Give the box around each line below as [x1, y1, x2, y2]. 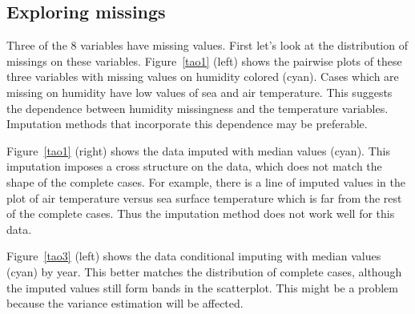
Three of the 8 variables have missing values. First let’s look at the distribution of [6, 37, 408, 54]
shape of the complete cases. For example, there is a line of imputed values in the [6, 173, 405, 190]
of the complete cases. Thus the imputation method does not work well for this [6, 205, 395, 222]
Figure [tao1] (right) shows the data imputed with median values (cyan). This [6, 142, 390, 159]
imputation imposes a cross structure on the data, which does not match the [6, 158, 382, 175]
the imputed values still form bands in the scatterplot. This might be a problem [6, 279, 398, 296]
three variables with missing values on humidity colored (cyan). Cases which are [6, 68, 399, 85]
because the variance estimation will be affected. [6, 295, 244, 312]
